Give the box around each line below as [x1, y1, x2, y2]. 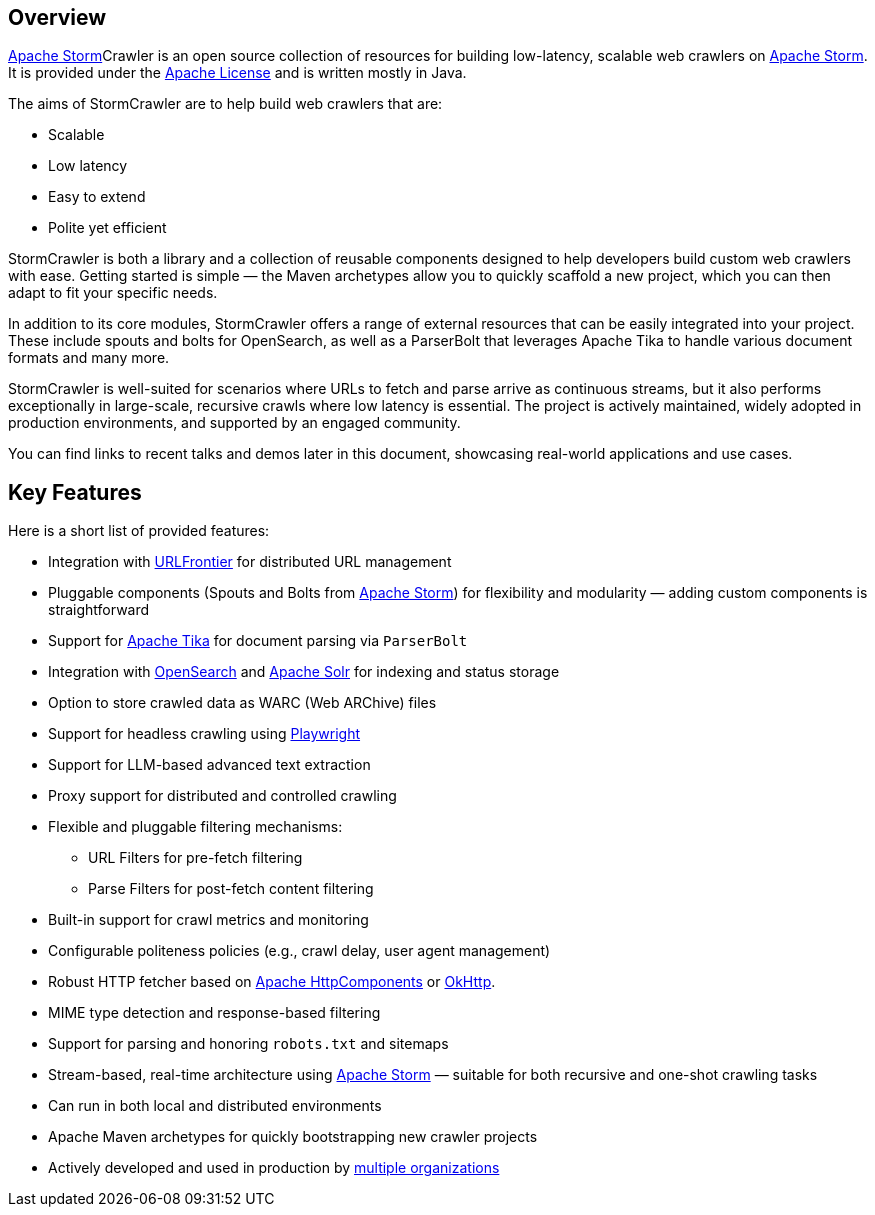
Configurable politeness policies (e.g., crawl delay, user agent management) [48, 942, 551, 960]
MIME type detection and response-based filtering [48, 1004, 381, 1022]
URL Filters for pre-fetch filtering [88, 849, 303, 867]
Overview [8, 5, 107, 30]
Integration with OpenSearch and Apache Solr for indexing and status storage [48, 663, 560, 681]
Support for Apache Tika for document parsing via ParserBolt [48, 632, 468, 650]
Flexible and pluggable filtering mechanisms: [48, 818, 343, 836]
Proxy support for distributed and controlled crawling [48, 787, 397, 805]
